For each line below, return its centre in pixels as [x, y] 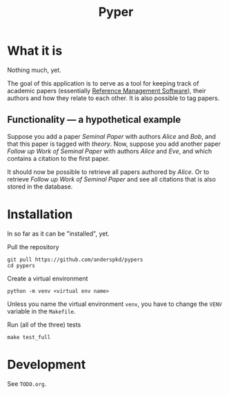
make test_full [29, 337]
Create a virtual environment [48, 278]
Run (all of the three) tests [44, 325]
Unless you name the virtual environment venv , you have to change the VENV [114, 304]
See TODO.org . [27, 383]
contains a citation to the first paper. [59, 158]
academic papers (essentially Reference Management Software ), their [107, 90]
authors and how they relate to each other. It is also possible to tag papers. [113, 98]
